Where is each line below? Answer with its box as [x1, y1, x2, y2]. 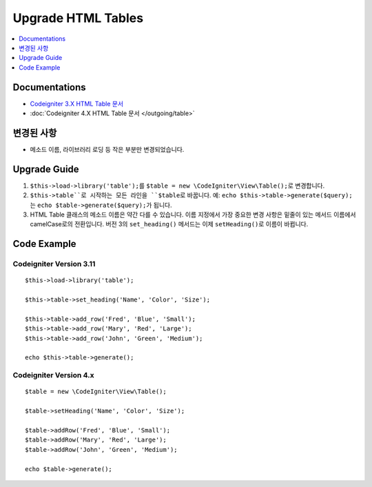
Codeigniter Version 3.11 [12, 259, 96, 269]
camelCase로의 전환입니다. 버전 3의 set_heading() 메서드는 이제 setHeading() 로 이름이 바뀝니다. [30, 220, 309, 228]
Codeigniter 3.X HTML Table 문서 [30, 99, 124, 108]
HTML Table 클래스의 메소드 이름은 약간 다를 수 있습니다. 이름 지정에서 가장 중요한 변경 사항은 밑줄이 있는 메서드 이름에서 [30, 210, 356, 219]
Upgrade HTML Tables [12, 10, 144, 26]
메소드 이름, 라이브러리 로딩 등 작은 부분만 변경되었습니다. [30, 145, 185, 153]
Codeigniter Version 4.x [12, 370, 94, 380]
